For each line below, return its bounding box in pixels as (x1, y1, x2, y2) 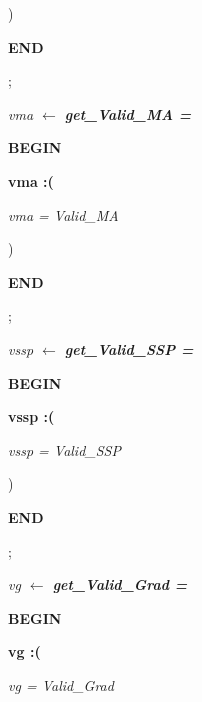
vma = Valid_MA (8, 204, 119, 225)
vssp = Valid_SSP (8, 439, 121, 460)
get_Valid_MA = (64, 103, 192, 124)
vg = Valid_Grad (8, 674, 114, 695)
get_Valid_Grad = (52, 574, 188, 595)
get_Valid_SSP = (64, 338, 194, 359)
